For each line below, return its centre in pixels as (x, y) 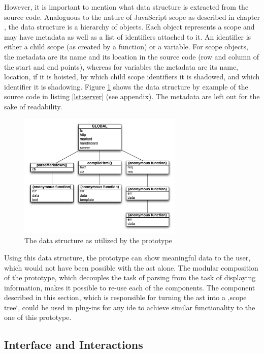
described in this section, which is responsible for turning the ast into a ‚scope (125, 297)
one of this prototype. (38, 317)
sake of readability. (33, 106)
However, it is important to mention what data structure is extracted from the (126, 7)
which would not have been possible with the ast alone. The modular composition (131, 267)
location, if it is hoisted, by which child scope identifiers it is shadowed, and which (132, 77)
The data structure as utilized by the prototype (98, 240)
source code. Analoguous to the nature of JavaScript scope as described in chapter (132, 17)
